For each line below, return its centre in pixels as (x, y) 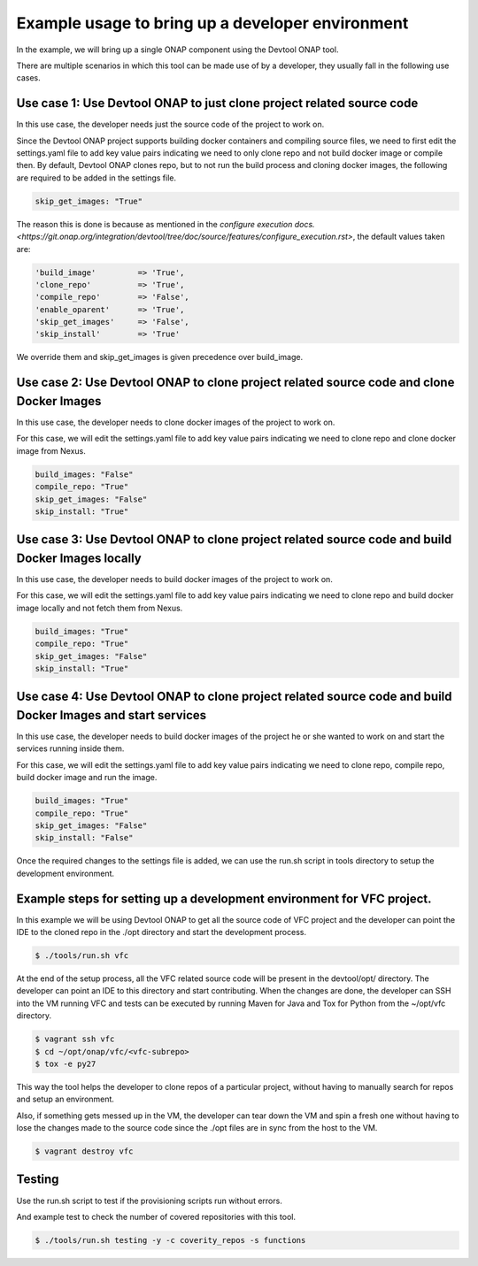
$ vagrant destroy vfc (84, 1151)
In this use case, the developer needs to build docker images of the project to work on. (175, 579)
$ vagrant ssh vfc (75, 1039)
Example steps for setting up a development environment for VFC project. (224, 898)
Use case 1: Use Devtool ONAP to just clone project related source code (217, 103)
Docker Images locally (79, 558)
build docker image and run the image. (87, 778)
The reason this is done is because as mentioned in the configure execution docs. (166, 224)
